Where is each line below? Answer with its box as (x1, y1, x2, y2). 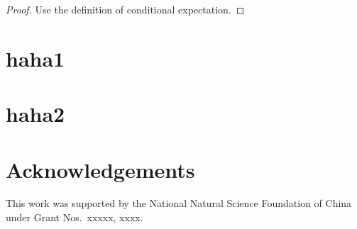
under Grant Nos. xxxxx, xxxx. (6, 210, 143, 225)
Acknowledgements (6, 155, 195, 184)
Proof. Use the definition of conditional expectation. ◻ (6, 2, 245, 16)
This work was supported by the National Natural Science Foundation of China (6, 196, 352, 211)
